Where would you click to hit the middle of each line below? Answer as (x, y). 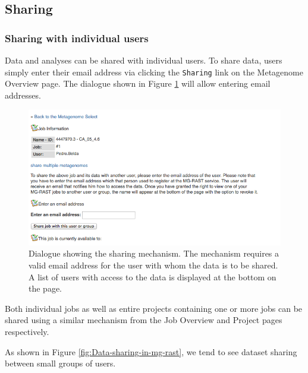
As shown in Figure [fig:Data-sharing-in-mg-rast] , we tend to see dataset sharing (151, 351)
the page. (45, 288)
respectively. (27, 332)
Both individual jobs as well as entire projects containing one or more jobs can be (154, 308)
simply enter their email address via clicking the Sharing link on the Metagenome (154, 72)
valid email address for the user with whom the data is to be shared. (153, 265)
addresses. (23, 95)
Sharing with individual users (77, 38)
